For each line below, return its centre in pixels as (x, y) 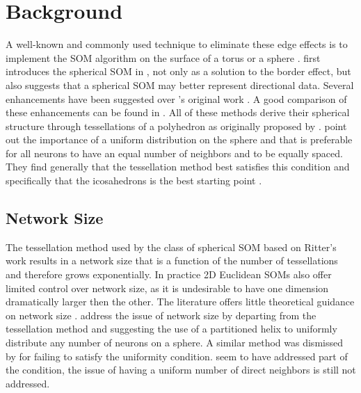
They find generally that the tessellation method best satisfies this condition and (178, 167)
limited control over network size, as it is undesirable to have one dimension (167, 288)
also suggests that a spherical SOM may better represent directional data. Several (180, 85)
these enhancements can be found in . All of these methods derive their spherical (178, 112)
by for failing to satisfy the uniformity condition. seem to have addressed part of (177, 356)
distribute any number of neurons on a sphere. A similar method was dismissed (174, 343)
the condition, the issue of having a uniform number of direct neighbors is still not (181, 370)
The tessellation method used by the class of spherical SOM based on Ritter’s (171, 247)
